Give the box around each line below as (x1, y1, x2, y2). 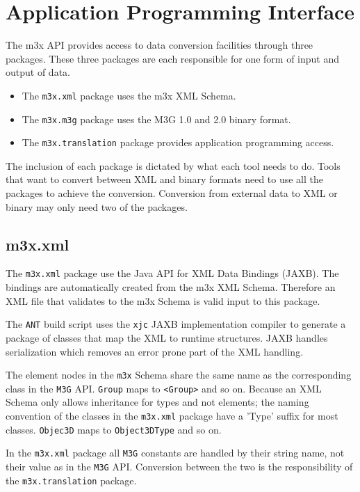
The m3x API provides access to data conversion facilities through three (6, 38, 313, 52)
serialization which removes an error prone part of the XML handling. (6, 344, 304, 358)
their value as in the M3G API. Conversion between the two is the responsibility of (6, 459, 353, 474)
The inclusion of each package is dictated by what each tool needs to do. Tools (6, 158, 341, 173)
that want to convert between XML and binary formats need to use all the (6, 172, 324, 187)
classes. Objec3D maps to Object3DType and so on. (6, 422, 222, 436)
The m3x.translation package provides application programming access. (22, 135, 334, 150)
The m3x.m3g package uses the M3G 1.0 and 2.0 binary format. (22, 111, 291, 126)
